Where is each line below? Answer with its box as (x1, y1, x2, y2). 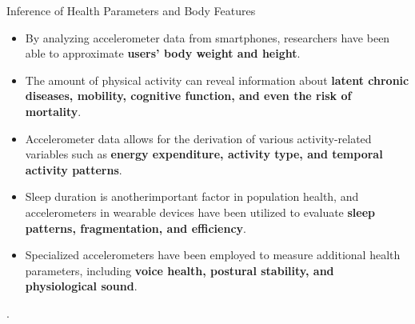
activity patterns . (25, 161, 122, 178)
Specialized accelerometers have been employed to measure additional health (25, 246, 401, 263)
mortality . (25, 102, 82, 119)
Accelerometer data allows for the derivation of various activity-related (25, 130, 372, 146)
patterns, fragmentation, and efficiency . (25, 219, 246, 236)
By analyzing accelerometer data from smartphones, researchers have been (25, 29, 390, 46)
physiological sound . (25, 278, 138, 294)
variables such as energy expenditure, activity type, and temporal (25, 146, 383, 162)
